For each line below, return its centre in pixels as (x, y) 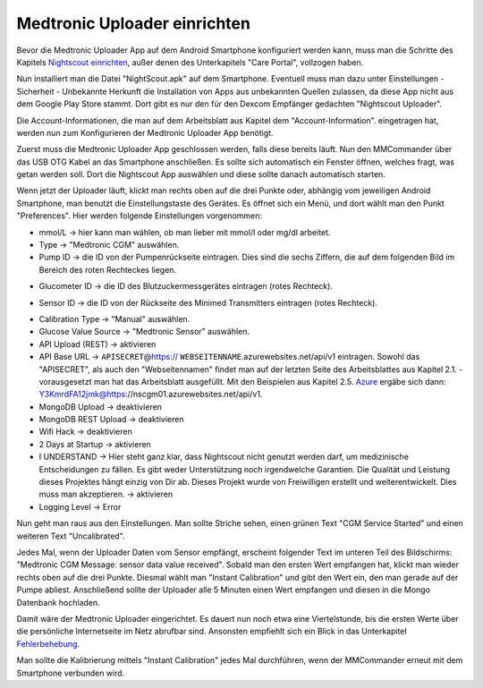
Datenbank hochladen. (58, 602)
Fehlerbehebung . (48, 643)
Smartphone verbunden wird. (71, 673)
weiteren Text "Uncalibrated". (71, 536)
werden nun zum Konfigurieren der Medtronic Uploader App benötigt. (145, 132)
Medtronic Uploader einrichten (133, 23)
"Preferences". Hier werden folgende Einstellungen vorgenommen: (140, 216)
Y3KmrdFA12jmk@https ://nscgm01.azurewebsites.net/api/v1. (151, 395)
